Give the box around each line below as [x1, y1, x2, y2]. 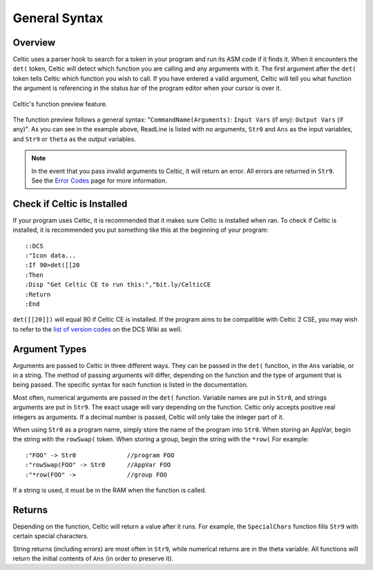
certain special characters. [12, 532, 89, 540]
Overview [12, 37, 56, 48]
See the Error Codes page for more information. [31, 176, 167, 185]
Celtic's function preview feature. [12, 100, 108, 108]
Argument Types [12, 343, 87, 355]
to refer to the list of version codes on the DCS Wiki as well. [12, 325, 182, 333]
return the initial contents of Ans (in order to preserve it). [12, 554, 174, 563]
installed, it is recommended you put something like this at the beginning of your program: [12, 226, 269, 235]
